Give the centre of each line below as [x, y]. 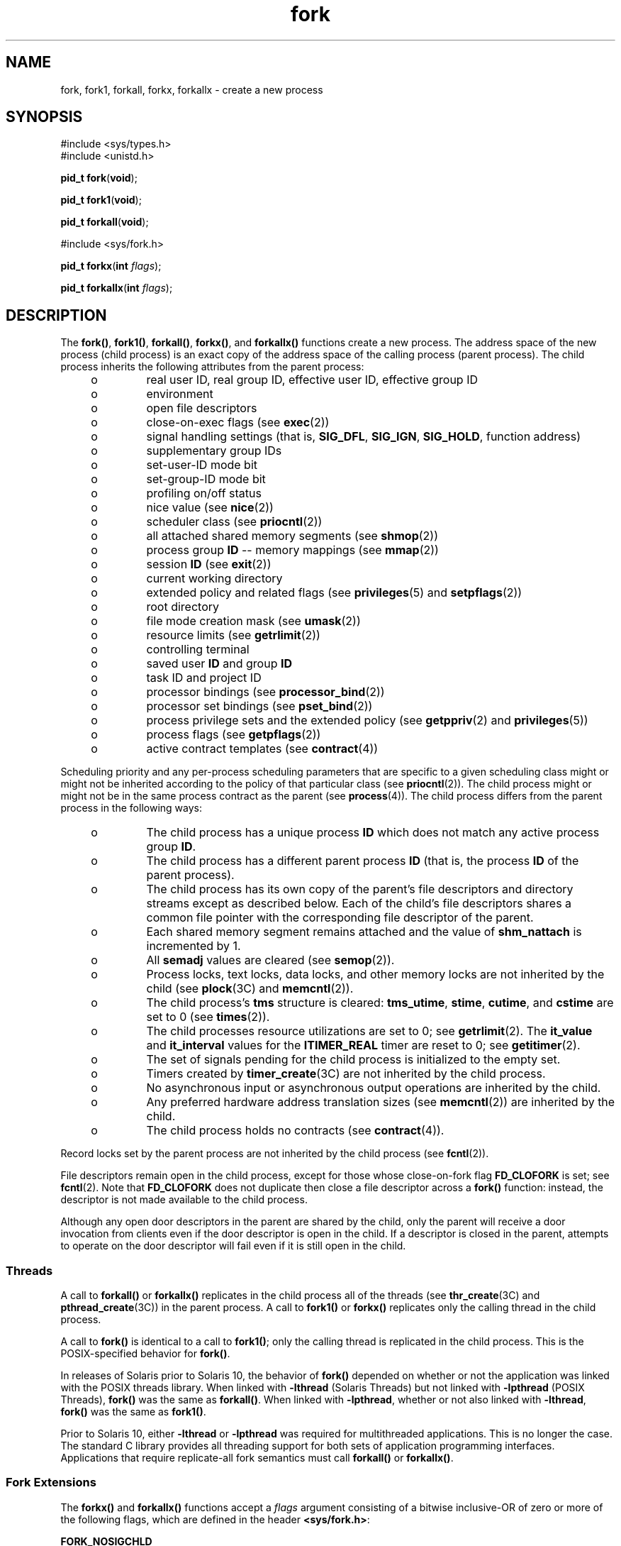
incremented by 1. [194, 946]
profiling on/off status [204, 493]
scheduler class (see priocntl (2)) [234, 522]
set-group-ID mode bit [206, 479]
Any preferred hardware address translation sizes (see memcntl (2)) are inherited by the [381, 1102]
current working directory [214, 579]
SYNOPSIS [44, 117]
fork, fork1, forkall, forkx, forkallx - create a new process [192, 89]
